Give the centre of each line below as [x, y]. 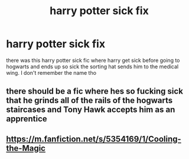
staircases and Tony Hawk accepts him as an [91, 110]
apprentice [27, 119]
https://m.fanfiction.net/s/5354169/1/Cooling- [94, 139]
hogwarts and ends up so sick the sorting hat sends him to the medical [92, 67]
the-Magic [26, 148]
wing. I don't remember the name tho [51, 72]
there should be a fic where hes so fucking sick [94, 92]
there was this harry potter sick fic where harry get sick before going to [93, 60]
